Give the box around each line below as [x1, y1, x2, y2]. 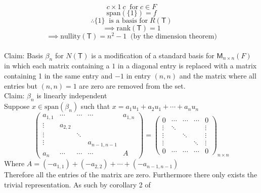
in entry [126, 70, 151, 81]
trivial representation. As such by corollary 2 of [4, 179, 151, 189]
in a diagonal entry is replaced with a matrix [117, 60, 257, 71]
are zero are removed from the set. [79, 80, 186, 91]
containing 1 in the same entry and [4, 70, 113, 81]
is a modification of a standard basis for [91, 50, 214, 60]
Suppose [4, 101, 30, 111]
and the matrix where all [179, 70, 256, 81]
